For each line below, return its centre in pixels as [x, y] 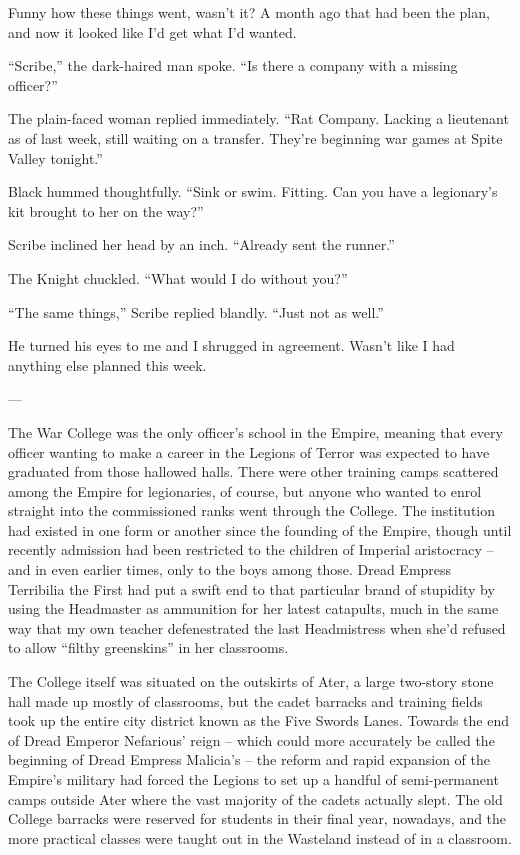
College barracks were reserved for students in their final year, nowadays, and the [257, 818]
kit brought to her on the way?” [106, 210]
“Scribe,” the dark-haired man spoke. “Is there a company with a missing [233, 65]
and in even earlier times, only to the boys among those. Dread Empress [230, 569]
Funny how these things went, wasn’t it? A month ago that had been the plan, [249, 12]
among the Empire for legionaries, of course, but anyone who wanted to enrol [245, 490]
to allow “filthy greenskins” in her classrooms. [148, 647]
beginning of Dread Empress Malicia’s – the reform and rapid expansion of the [249, 759]
